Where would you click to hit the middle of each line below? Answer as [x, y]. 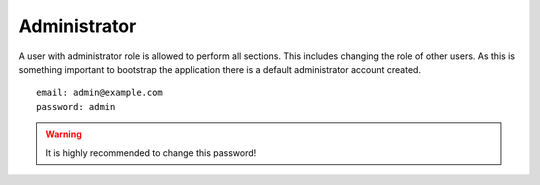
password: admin [76, 106]
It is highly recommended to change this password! [151, 152]
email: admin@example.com [100, 93]
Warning [63, 134]
